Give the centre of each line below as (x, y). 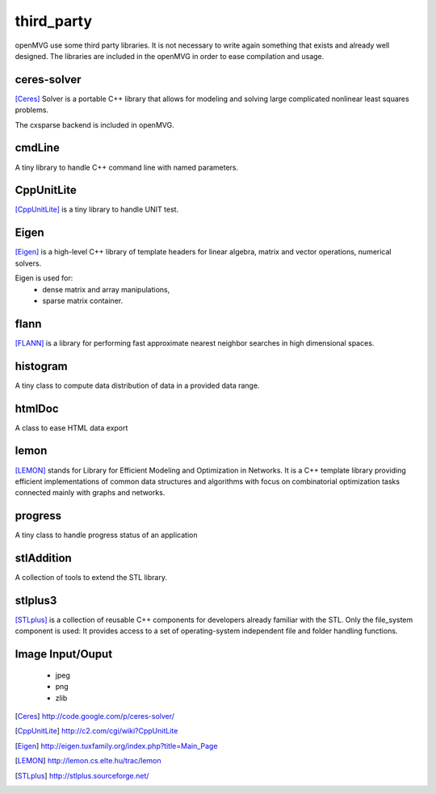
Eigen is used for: (44, 278)
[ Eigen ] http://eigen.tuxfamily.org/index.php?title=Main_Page (116, 746)
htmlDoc (37, 408)
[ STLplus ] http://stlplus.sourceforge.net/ (82, 775)
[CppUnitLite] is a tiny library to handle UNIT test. (97, 209)
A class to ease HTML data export (71, 427)
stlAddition (43, 559)
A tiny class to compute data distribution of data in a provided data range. (137, 385)
